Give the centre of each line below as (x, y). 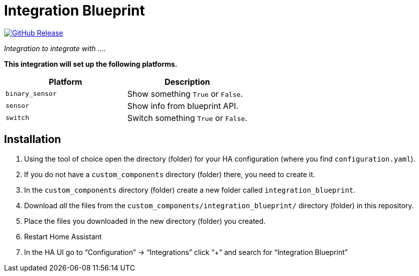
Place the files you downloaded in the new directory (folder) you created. (145, 221)
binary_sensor (31, 94)
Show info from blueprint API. (183, 106)
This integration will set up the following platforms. (91, 64)
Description (187, 82)
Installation (33, 140)
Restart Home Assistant (63, 236)
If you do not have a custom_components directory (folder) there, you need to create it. (170, 174)
